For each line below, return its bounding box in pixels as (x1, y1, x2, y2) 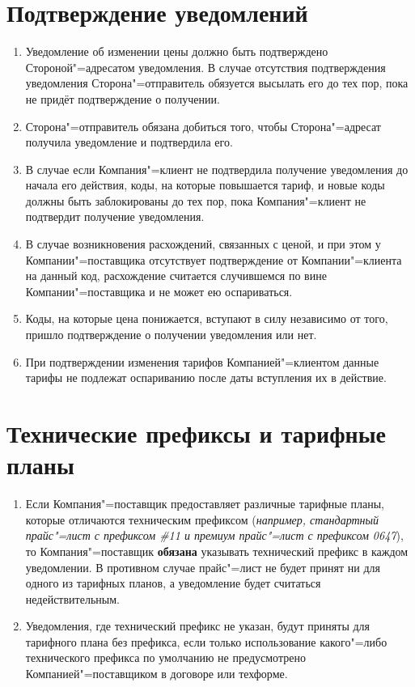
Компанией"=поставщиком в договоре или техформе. (25, 665, 288, 682)
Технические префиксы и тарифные (6, 417, 387, 449)
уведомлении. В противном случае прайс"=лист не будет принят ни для (25, 558, 381, 575)
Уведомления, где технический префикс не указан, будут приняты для (25, 617, 371, 634)
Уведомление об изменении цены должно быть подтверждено (25, 43, 328, 60)
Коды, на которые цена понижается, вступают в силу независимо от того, (25, 310, 388, 327)
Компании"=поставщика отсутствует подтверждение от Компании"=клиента (25, 251, 402, 268)
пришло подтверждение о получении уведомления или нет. (25, 326, 317, 343)
